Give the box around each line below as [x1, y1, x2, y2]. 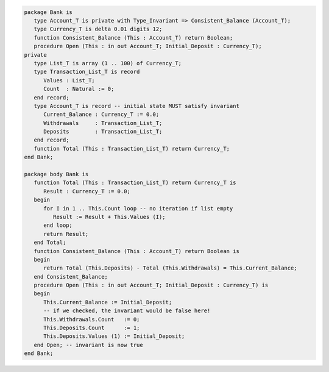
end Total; [34, 239, 66, 246]
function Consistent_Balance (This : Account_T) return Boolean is [34, 248, 240, 254]
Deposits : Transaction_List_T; [43, 128, 163, 135]
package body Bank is [24, 171, 89, 178]
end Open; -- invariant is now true [34, 342, 143, 348]
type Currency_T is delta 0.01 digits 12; [34, 26, 163, 33]
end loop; [43, 222, 73, 229]
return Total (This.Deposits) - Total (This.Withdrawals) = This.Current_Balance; [43, 265, 298, 271]
